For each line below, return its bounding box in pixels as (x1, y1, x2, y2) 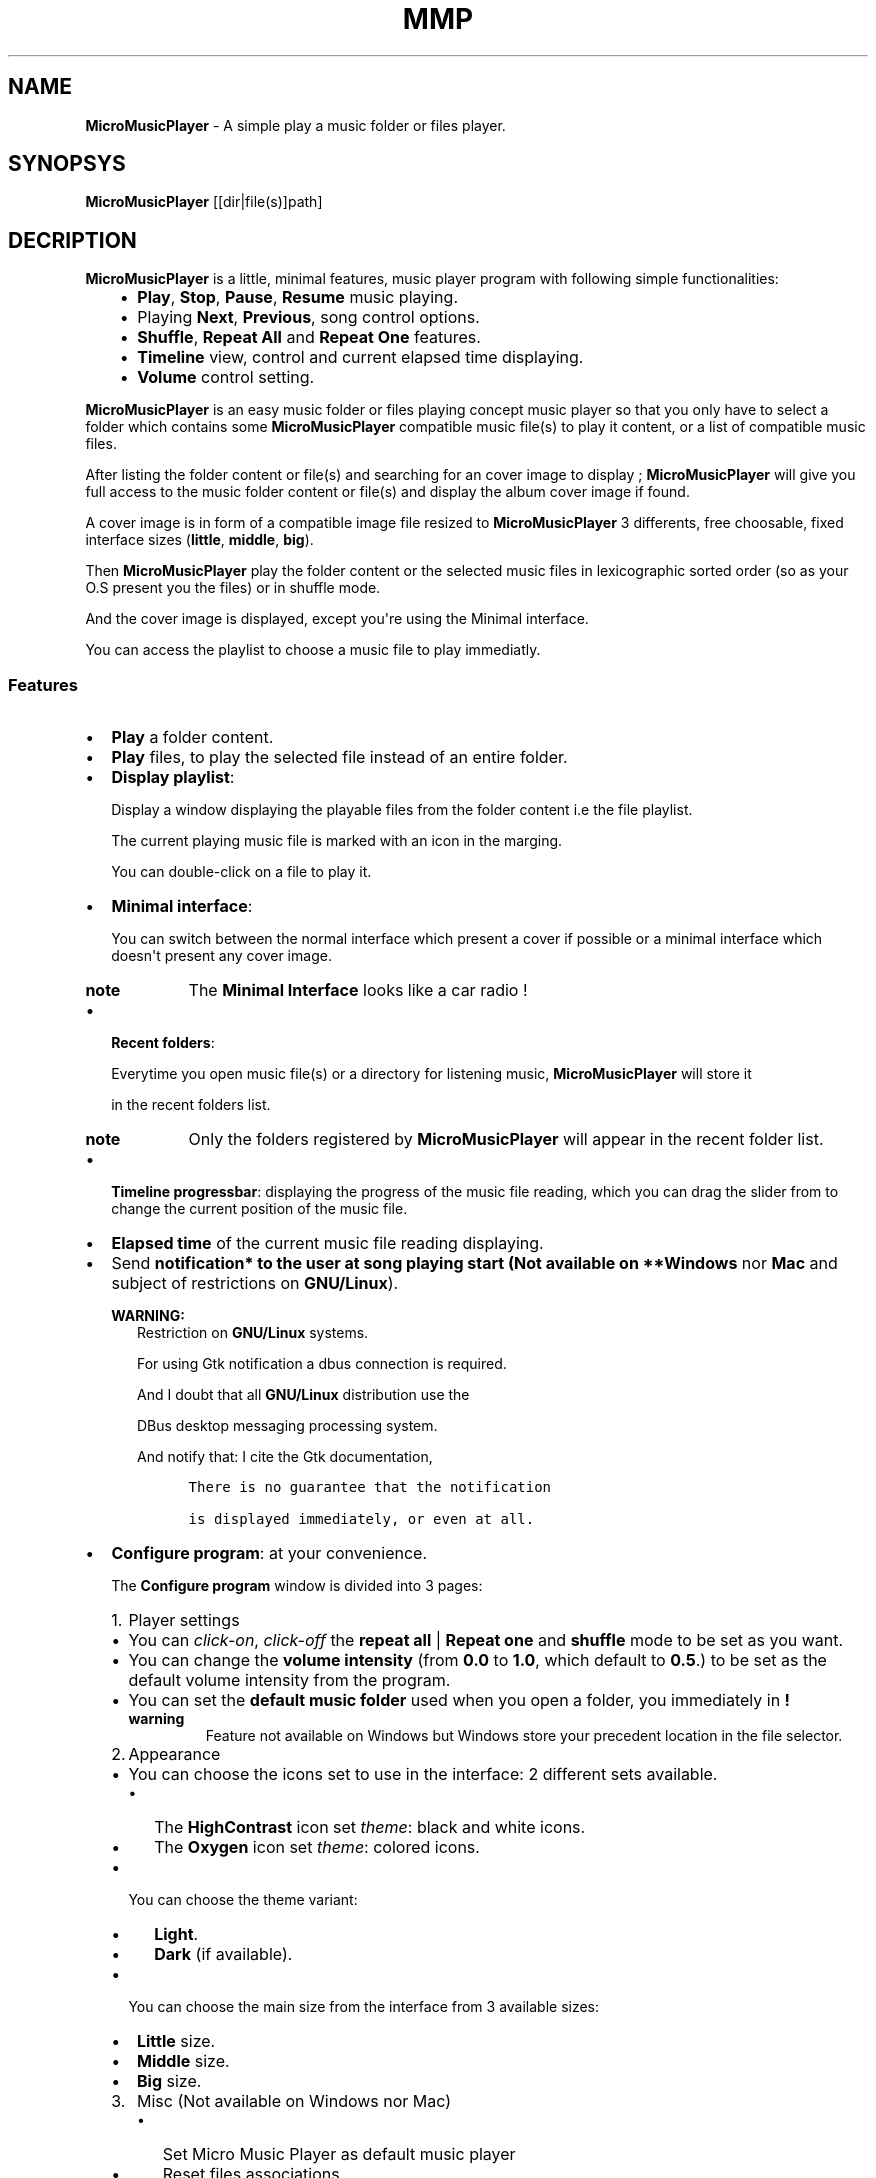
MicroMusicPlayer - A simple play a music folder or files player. (85, 116, 506, 134)
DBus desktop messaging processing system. (137, 1417, 438, 1435)
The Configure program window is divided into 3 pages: (111, 1577, 483, 1595)
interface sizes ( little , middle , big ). (85, 531, 314, 549)
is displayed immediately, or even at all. (188, 1511, 535, 1528)
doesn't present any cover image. (111, 947, 332, 965)
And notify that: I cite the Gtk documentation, (137, 1448, 433, 1466)
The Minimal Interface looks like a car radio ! (188, 980, 528, 1001)
